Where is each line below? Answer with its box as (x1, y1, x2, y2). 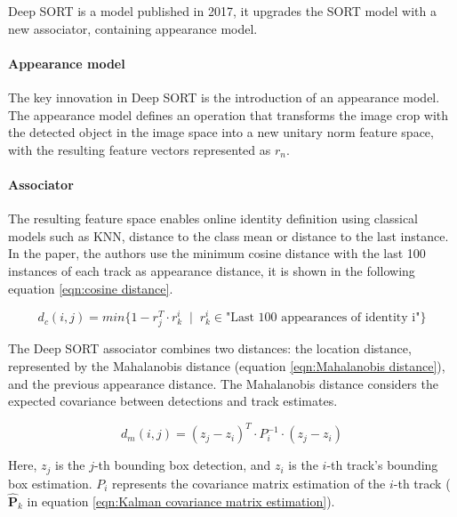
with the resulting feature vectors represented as (8, 140, 271, 158)
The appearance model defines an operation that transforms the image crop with (8, 105, 449, 124)
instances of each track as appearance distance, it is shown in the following (8, 261, 415, 279)
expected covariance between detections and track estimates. (8, 392, 338, 410)
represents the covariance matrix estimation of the (112, 473, 386, 492)
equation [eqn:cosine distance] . (8, 279, 173, 297)
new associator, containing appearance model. (8, 19, 258, 37)
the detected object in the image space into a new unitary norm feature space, (8, 123, 434, 141)
